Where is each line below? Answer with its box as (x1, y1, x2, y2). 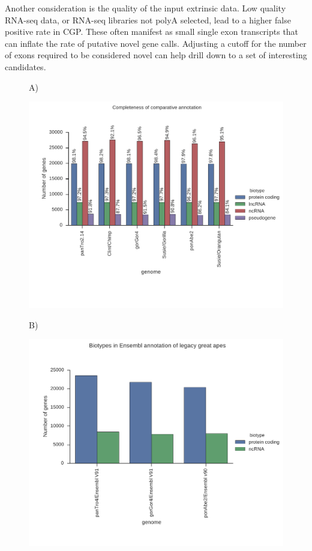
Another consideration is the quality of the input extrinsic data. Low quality (5, 2, 286, 14)
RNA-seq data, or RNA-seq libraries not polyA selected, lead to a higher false (5, 13, 291, 26)
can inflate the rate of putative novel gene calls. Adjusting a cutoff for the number (5, 37, 307, 49)
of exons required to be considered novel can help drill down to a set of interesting (5, 49, 307, 61)
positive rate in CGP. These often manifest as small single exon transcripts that (5, 25, 299, 38)
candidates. (5, 60, 46, 73)
